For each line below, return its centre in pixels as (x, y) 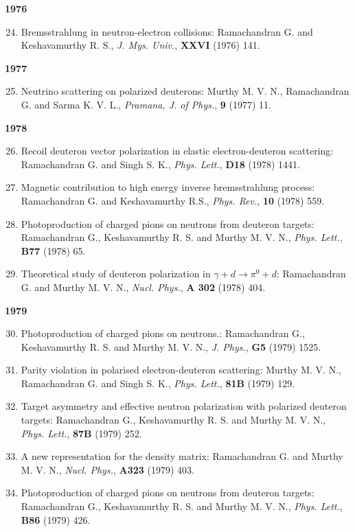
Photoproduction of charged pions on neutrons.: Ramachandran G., (163, 333)
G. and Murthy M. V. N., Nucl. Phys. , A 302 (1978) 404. (143, 287)
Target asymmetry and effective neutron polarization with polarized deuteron (184, 406)
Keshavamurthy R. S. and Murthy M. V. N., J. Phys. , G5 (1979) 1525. (171, 346)
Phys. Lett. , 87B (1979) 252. (81, 433)
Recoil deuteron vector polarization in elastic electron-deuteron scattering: (177, 151)
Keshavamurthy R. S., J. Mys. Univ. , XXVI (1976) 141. (140, 45)
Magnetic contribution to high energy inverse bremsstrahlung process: (168, 187)
